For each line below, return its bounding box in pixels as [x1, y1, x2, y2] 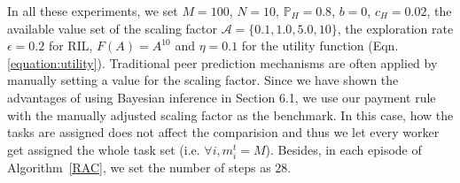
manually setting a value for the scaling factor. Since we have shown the [7, 71, 399, 89]
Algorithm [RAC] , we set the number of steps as [7, 157, 271, 176]
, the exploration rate [337, 19, 454, 37]
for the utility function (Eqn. [241, 36, 399, 55]
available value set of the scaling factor [7, 19, 218, 37]
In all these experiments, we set [7, 2, 178, 19]
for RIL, [48, 36, 93, 55]
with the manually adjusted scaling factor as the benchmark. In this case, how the [7, 105, 454, 124]
